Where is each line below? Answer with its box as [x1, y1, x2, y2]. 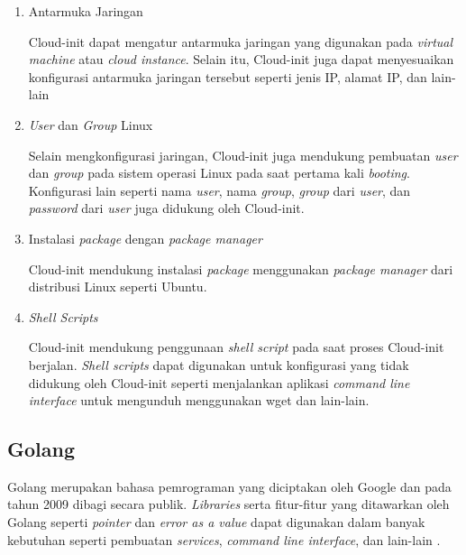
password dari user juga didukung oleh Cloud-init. [28, 199, 305, 217]
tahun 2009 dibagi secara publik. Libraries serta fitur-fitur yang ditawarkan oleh [7, 495, 450, 513]
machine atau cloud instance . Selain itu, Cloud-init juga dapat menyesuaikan [28, 50, 454, 69]
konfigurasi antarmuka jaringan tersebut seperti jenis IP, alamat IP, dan [28, 67, 427, 86]
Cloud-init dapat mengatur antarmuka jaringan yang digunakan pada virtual [28, 32, 453, 51]
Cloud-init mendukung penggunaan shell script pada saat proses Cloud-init [28, 338, 444, 356]
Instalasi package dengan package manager [28, 228, 262, 247]
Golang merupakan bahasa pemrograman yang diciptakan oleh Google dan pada [7, 476, 452, 495]
